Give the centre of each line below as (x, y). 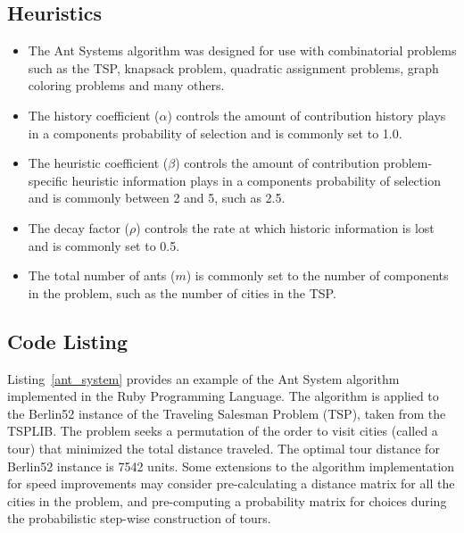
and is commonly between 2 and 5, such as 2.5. (157, 198)
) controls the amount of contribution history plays (307, 115)
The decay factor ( (79, 227)
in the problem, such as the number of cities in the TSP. (182, 292)
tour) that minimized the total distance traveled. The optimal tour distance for (224, 448)
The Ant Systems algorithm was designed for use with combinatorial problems (242, 50)
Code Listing (68, 341)
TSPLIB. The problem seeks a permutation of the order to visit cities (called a (223, 431)
